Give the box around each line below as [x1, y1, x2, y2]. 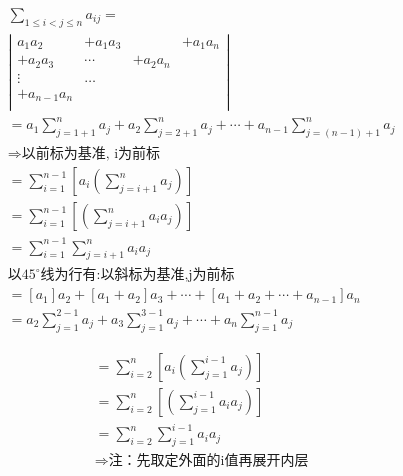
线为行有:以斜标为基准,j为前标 [40, 268, 235, 283]
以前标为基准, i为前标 [21, 146, 161, 161]
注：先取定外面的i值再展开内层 [108, 454, 309, 469]
